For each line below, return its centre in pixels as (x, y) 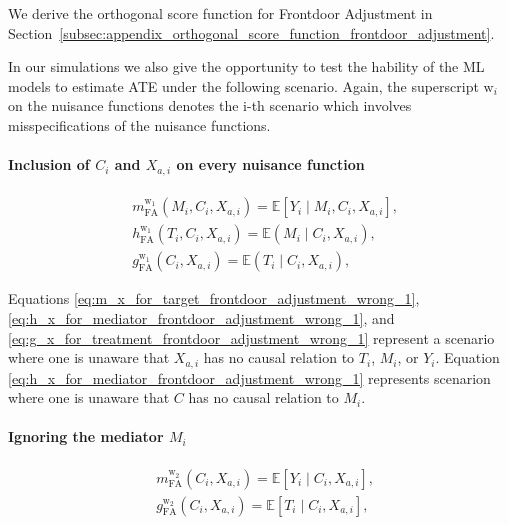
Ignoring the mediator (86, 436)
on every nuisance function (270, 164)
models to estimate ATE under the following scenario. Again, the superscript (243, 85)
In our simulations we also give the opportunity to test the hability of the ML (246, 66)
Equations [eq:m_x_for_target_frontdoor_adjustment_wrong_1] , (214, 298)
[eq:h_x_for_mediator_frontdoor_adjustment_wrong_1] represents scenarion (249, 377)
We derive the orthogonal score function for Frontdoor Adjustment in (220, 13)
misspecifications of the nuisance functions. (139, 124)
